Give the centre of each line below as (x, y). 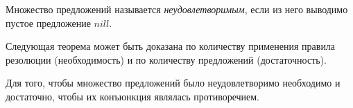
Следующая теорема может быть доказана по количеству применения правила (171, 46)
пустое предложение (48, 22)
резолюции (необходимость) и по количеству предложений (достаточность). (166, 59)
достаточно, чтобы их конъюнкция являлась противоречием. (133, 96)
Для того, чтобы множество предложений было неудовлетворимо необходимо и (173, 83)
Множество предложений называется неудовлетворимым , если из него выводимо (177, 9)
